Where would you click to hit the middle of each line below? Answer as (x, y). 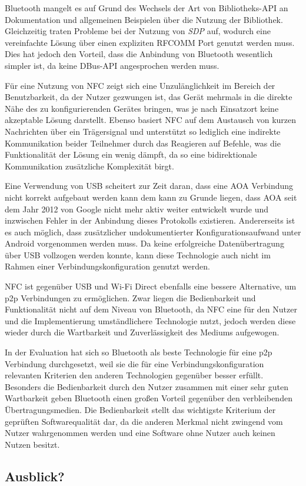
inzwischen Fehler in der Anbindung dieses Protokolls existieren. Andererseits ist (150, 220)
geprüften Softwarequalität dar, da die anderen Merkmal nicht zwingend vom (144, 421)
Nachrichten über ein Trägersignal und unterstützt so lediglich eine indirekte (143, 131)
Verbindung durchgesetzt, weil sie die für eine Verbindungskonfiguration (134, 363)
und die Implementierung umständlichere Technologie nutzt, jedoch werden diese (150, 320)
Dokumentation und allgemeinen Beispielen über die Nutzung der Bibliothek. (144, 19)
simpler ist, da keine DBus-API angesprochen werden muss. (112, 65)
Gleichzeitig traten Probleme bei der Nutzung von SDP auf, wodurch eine (138, 31)
